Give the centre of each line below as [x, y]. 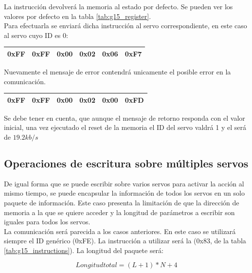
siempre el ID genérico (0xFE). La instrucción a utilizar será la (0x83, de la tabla [125, 241]
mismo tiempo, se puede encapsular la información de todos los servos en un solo [124, 193]
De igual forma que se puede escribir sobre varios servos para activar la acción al [124, 183]
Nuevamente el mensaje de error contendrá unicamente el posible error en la [117, 71]
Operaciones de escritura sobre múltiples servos [126, 163]
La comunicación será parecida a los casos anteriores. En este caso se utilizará [120, 231]
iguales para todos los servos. [47, 222]
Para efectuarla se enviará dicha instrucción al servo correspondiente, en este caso [126, 26]
